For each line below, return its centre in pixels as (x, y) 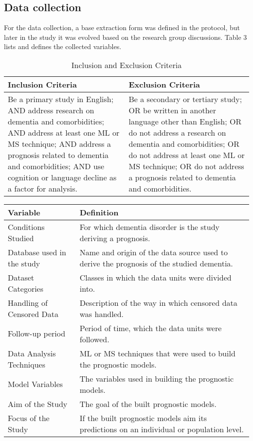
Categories (26, 288)
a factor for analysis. (43, 188)
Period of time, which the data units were (151, 328)
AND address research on (51, 110)
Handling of (28, 302)
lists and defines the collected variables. (63, 46)
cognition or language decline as (62, 177)
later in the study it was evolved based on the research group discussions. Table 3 (126, 37)
